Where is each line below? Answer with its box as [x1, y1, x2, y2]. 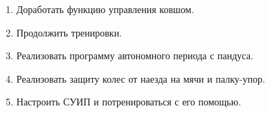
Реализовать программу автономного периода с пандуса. [16, 48, 253, 63]
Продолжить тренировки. [16, 25, 123, 39]
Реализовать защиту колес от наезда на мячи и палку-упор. [16, 71, 265, 85]
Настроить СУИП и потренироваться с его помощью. [16, 94, 242, 109]
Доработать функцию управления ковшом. [16, 2, 195, 16]
